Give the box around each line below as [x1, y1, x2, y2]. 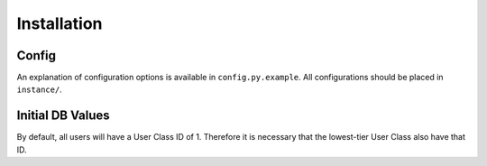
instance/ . [16, 84, 62, 95]
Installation [16, 14, 103, 33]
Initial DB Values [16, 108, 110, 124]
